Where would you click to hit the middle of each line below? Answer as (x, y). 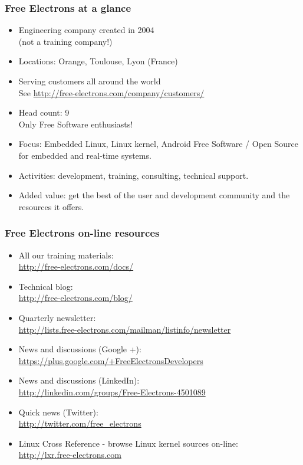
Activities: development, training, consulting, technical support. (134, 175)
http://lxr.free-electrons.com (70, 455)
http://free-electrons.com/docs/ (76, 266)
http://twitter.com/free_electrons (80, 423)
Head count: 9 (44, 112)
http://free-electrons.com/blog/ (75, 298)
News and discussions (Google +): (80, 349)
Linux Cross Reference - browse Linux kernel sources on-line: (128, 443)
